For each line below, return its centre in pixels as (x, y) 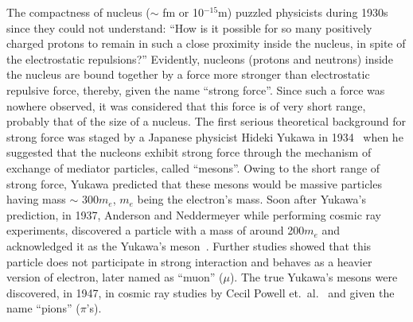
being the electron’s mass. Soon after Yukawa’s (251, 199)
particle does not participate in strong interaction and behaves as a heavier (189, 261)
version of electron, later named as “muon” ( (115, 277)
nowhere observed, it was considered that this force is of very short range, (186, 105)
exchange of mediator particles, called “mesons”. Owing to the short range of (193, 167)
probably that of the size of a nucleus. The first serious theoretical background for (206, 121)
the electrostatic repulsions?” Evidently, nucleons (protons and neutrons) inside (200, 58)
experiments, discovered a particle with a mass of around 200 (156, 230)
